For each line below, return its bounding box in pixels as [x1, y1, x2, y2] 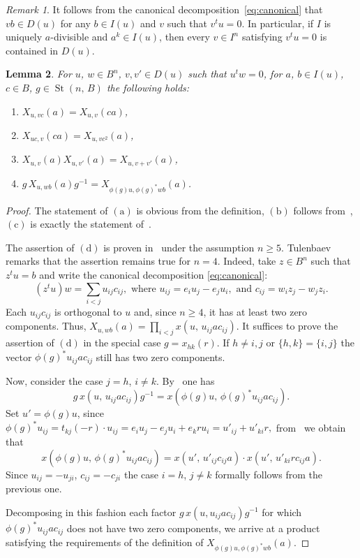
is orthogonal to [54, 304, 122, 318]
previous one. [6, 480, 62, 495]
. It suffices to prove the [236, 318, 338, 333]
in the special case [83, 335, 161, 350]
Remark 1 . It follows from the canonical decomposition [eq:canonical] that [6, 2, 323, 16]
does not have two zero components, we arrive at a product [66, 520, 320, 535]
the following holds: [106, 80, 190, 94]
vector [6, 349, 32, 364]
